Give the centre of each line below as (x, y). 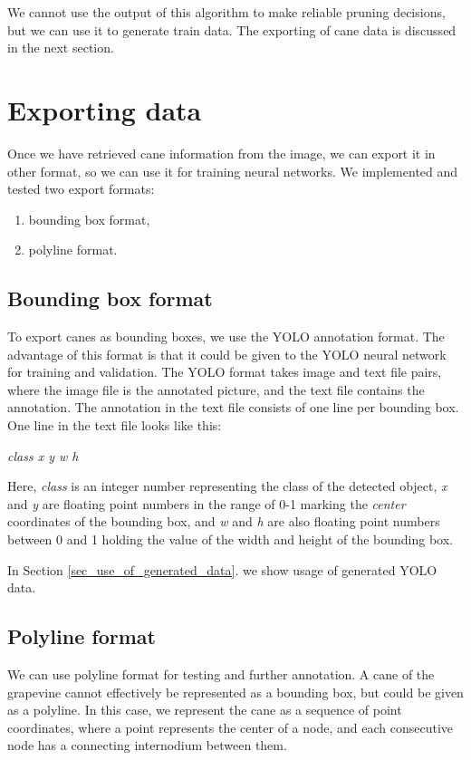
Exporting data (105, 109)
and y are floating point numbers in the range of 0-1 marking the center (207, 503)
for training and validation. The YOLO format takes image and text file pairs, (225, 372)
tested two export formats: (81, 189)
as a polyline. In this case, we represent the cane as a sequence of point (205, 710)
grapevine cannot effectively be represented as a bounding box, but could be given (235, 692)
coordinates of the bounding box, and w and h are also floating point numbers (224, 521)
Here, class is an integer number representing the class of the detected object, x (227, 486)
